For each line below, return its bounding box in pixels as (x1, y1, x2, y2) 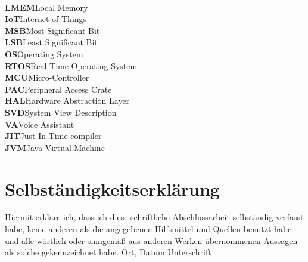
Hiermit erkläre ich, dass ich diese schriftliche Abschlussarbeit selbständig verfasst (5, 211, 304, 223)
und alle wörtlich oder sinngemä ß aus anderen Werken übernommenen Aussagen (5, 234, 298, 246)
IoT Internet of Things (5, 13, 87, 25)
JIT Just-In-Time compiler (5, 130, 102, 142)
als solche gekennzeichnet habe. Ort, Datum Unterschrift (5, 246, 211, 258)
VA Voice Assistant (5, 118, 74, 130)
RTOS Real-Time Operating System (5, 59, 138, 72)
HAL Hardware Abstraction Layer (5, 94, 130, 107)
